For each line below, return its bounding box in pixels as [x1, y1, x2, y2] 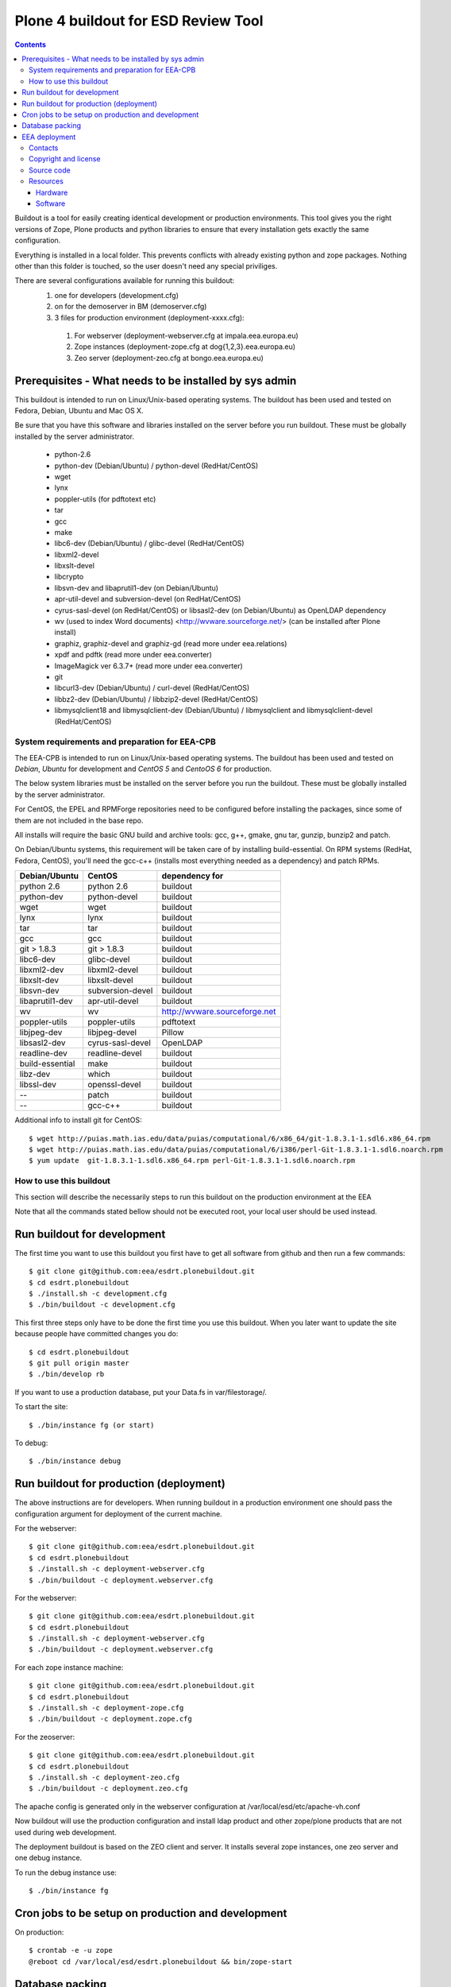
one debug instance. [14, 1853, 83, 1863]
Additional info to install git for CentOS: [14, 1115, 142, 1125]
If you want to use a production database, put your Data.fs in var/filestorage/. [14, 1387, 268, 1396]
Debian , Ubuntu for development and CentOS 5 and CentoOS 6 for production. [14, 764, 272, 774]
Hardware [36, 188, 68, 197]
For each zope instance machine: [14, 1662, 124, 1672]
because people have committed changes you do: [14, 1329, 179, 1338]
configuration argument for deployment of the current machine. [14, 1509, 222, 1518]
